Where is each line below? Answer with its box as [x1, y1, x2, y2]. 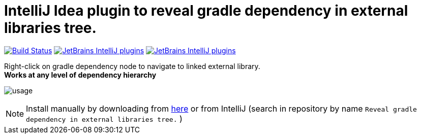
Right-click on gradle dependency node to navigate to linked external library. [4, 61, 260, 71]
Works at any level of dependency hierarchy [4, 70, 157, 79]
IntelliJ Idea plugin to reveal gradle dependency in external [4, 2, 408, 19]
